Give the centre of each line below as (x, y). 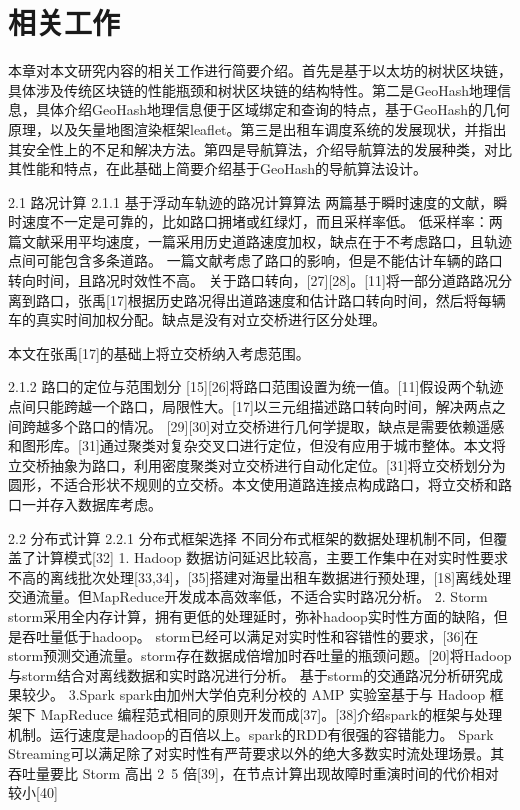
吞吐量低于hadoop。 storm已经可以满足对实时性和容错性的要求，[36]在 (250, 635)
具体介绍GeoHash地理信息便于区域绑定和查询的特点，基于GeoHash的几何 (273, 109)
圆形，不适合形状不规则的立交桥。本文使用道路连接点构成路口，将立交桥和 (253, 484)
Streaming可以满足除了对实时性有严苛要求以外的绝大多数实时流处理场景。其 (256, 753)
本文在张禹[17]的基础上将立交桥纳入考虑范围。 (159, 352)
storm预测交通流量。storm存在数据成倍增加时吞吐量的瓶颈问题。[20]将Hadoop (260, 655)
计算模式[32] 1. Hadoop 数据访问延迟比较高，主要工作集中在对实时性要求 (272, 557)
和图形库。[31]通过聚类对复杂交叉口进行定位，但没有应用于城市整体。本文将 (257, 445)
